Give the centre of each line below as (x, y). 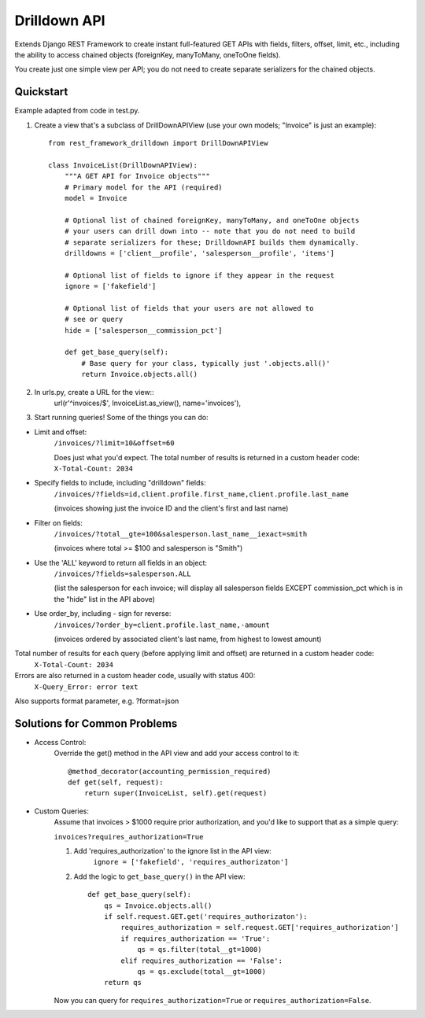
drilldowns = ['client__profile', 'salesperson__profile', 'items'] (199, 253)
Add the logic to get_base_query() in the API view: (159, 876)
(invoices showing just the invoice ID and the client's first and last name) (171, 508)
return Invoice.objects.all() (140, 374)
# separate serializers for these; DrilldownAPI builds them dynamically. (212, 242)
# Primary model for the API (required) (144, 187)
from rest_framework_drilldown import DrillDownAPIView (158, 143)
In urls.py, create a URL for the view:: (94, 392)
